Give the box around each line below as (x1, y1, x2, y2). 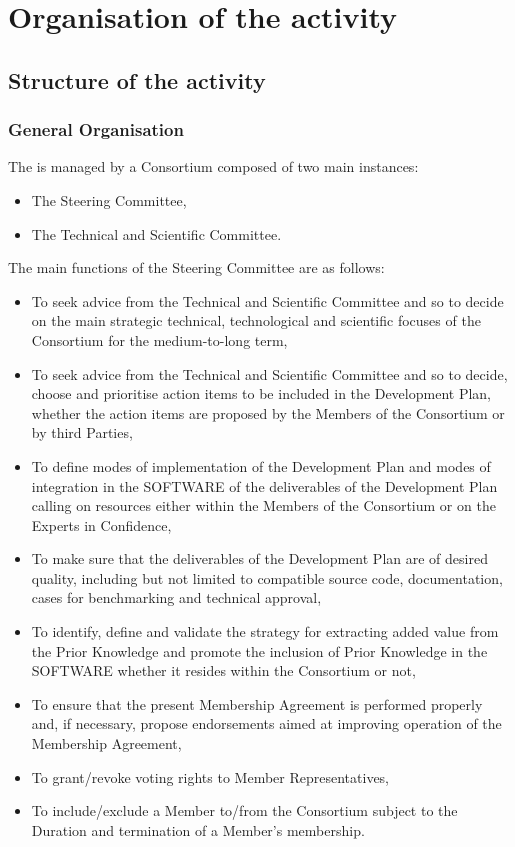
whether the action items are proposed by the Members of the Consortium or (31, 402, 505, 423)
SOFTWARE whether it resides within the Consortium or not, (31, 660, 416, 681)
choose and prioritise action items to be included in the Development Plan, (31, 383, 491, 404)
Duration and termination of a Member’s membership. (31, 819, 365, 840)
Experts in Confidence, (31, 514, 172, 535)
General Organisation (8, 117, 184, 142)
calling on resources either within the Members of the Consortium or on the (31, 495, 496, 516)
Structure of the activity (8, 64, 266, 95)
